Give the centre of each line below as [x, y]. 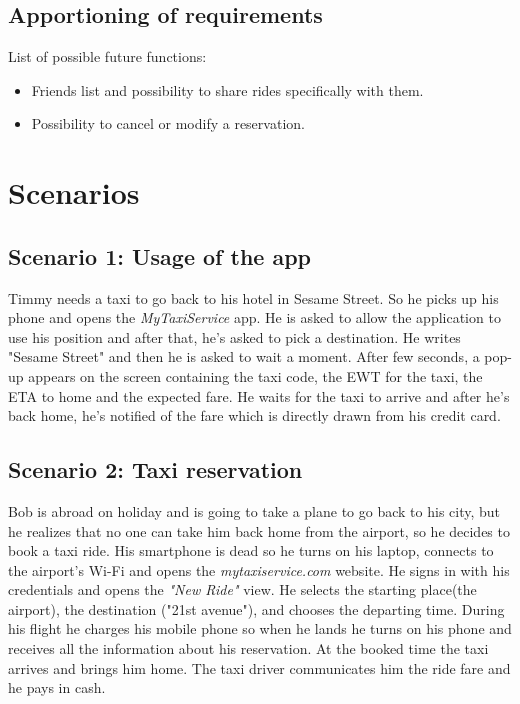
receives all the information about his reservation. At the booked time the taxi [248, 648]
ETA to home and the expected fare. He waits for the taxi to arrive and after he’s [259, 395]
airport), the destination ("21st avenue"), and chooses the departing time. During [256, 608]
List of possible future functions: [107, 56]
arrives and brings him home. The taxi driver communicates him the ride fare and [259, 667]
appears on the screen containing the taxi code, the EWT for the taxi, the [255, 375]
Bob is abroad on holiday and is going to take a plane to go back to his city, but [254, 510]
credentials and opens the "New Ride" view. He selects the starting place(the [242, 589]
